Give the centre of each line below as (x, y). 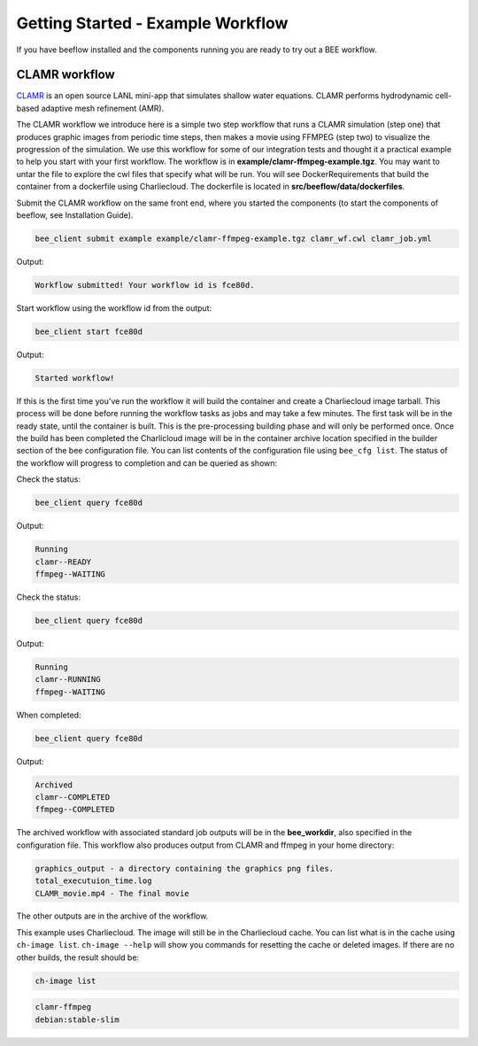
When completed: (49, 715)
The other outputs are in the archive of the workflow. (112, 916)
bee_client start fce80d (89, 331)
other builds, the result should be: (78, 957)
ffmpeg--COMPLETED (75, 810)
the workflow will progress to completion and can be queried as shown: (147, 463)
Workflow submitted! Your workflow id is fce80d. (145, 285)
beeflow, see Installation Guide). (75, 215)
